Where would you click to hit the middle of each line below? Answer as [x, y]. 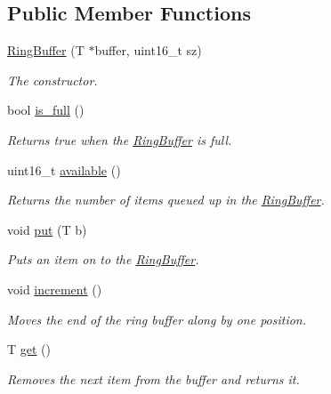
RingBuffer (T [46, 50]
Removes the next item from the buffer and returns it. [153, 378]
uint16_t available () [64, 169]
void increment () [55, 289]
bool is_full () [46, 110]
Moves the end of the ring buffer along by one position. [157, 319]
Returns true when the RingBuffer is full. [120, 139]
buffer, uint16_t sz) [148, 50]
